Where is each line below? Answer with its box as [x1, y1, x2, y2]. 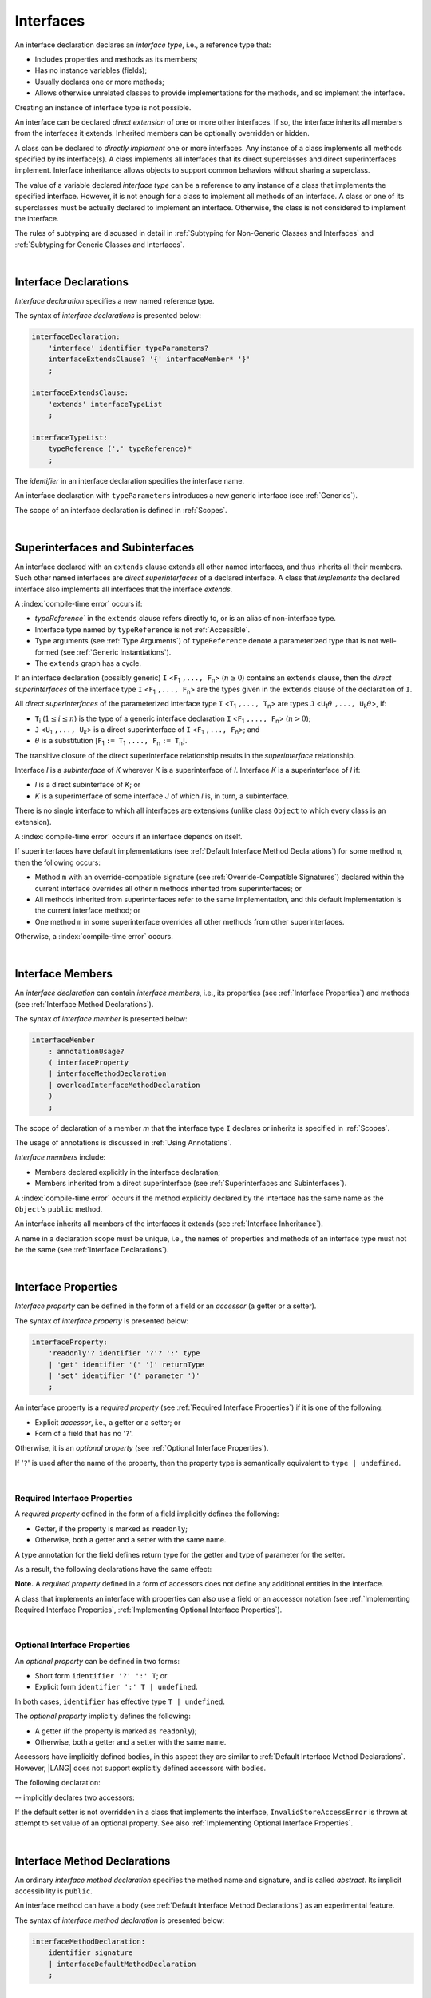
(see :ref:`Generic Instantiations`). [60, 647, 172, 657]
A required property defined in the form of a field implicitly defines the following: [14, 1509, 279, 1518]
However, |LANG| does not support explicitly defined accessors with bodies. [14, 1763, 267, 1773]
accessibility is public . [14, 1886, 93, 1896]
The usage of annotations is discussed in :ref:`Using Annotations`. [14, 1137, 232, 1147]
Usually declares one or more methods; [34, 77, 165, 86]
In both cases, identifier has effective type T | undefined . [14, 1697, 225, 1706]
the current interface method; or [34, 905, 141, 915]
